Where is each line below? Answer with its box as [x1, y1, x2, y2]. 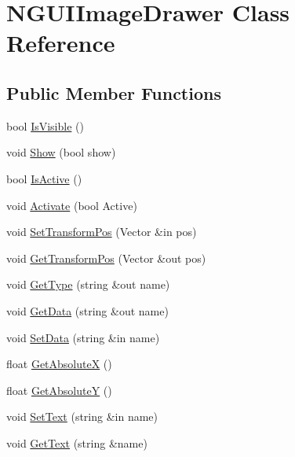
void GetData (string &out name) [6, 302, 169, 319]
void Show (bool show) [6, 144, 116, 160]
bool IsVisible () [6, 117, 84, 134]
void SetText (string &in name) [6, 408, 158, 425]
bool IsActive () [6, 170, 82, 186]
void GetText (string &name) [6, 434, 147, 451]
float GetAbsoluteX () [6, 356, 112, 372]
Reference [6, 27, 115, 59]
